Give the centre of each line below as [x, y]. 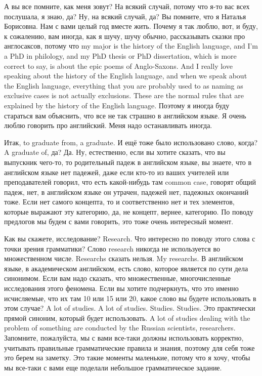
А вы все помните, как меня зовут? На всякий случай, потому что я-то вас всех [127, 6]
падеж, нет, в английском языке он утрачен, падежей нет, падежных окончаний [126, 192]
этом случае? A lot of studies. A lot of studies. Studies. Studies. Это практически [130, 308]
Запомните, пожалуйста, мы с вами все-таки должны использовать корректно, [124, 338]
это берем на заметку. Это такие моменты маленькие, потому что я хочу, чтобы [127, 358]
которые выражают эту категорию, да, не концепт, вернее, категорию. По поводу [129, 211]
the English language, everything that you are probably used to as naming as [124, 85]
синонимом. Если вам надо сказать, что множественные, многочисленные [118, 278]
